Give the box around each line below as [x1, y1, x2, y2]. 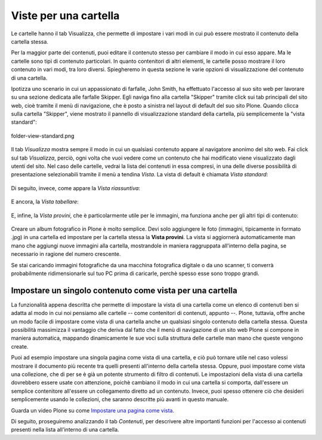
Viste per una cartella [11, 9, 120, 22]
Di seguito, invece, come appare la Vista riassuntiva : [11, 184, 140, 191]
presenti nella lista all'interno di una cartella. [11, 426, 119, 433]
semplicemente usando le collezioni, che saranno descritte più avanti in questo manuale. [11, 396, 229, 403]
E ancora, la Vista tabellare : [11, 198, 79, 206]
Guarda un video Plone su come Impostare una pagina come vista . [11, 407, 175, 414]
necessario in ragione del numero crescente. [11, 250, 121, 258]
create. [11, 343, 29, 350]
